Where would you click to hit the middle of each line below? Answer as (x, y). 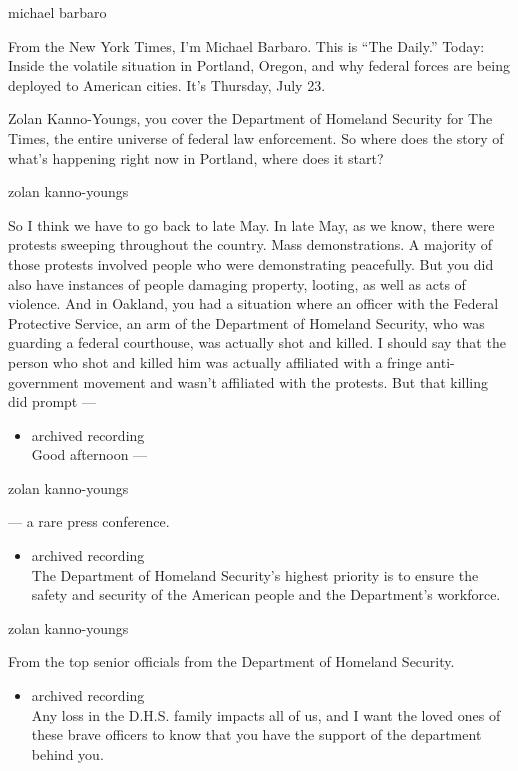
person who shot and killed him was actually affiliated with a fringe (215, 361)
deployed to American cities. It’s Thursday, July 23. (167, 84)
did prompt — (52, 401)
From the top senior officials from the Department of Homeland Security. (231, 661)
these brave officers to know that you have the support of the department (256, 734)
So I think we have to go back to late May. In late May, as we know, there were (251, 224)
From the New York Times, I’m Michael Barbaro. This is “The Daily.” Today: (246, 45)
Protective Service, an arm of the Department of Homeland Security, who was (246, 322)
